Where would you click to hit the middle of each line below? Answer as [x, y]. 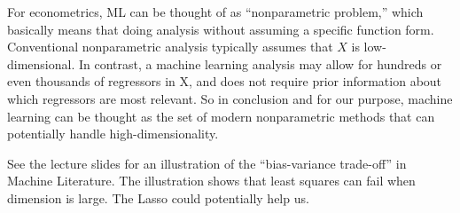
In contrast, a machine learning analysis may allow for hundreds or [260, 63]
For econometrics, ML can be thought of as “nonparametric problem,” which [215, 12]
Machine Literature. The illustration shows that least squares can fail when [211, 181]
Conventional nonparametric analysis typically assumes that [170, 47]
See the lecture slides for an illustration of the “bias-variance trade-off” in [207, 163]
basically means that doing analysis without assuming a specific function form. [221, 29]
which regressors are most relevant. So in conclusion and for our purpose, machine [230, 98]
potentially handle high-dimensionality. [113, 134]
